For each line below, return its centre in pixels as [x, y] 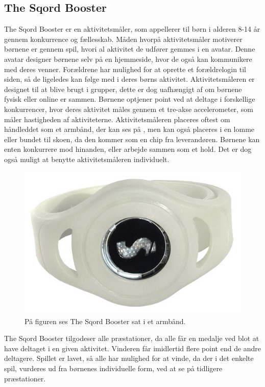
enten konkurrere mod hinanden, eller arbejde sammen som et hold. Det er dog [128, 149]
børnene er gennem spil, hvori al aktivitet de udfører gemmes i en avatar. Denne [130, 49]
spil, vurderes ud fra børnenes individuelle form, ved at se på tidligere [113, 368]
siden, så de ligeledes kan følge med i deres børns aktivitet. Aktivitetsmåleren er [129, 79]
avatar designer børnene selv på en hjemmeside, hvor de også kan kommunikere [128, 59]
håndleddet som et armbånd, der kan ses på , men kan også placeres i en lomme [129, 129]
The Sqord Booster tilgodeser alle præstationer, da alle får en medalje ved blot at [132, 338]
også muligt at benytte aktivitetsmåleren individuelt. [87, 159]
